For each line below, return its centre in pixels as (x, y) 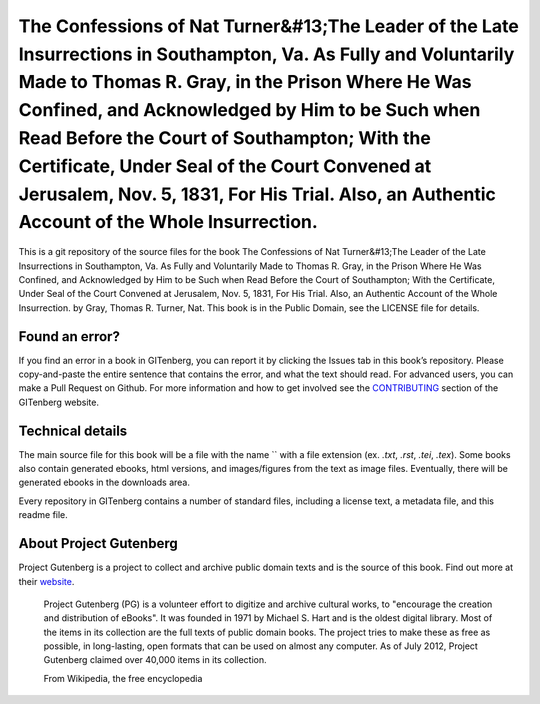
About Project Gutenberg (98, 543)
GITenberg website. (59, 402)
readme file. (43, 515)
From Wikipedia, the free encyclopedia (123, 678)
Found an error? (69, 336)
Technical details (73, 430)
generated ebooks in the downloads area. (104, 482)
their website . (46, 581)
